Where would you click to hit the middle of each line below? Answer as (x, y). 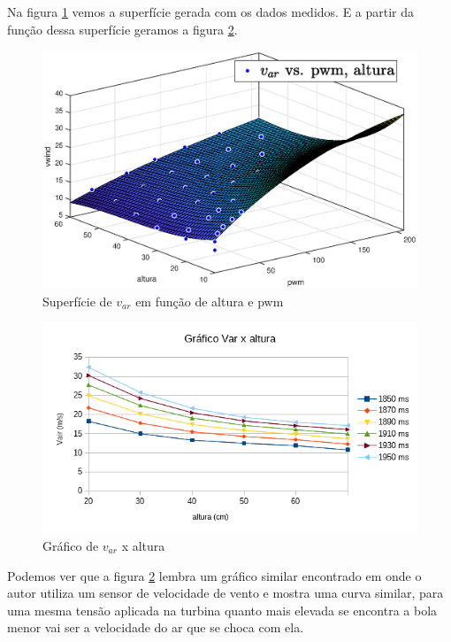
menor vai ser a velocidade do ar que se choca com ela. (156, 627)
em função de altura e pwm (210, 301)
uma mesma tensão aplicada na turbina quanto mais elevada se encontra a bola (222, 610)
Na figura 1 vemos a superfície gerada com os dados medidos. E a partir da (211, 12)
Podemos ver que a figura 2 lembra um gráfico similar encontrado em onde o (214, 575)
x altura (143, 545)
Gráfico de (71, 545)
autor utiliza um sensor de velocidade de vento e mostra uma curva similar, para (225, 593)
